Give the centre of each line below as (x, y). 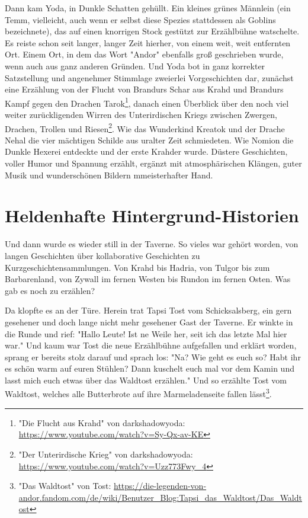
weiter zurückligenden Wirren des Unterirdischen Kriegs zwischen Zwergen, (141, 114)
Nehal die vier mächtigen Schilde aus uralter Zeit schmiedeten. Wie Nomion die (149, 140)
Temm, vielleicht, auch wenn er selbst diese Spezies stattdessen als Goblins (140, 19)
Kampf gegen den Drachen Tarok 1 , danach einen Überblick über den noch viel (147, 102)
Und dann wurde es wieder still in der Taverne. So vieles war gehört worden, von (152, 244)
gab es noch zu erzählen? (50, 290)
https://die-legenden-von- (160, 486)
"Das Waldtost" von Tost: (65, 486)
